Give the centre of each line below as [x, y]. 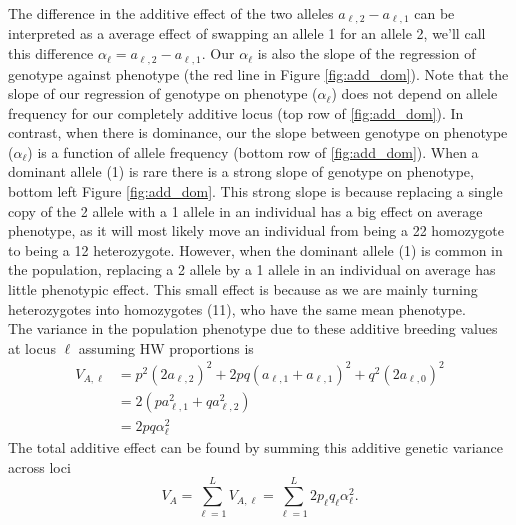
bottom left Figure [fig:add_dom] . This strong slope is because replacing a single [255, 191]
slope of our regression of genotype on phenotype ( [163, 93]
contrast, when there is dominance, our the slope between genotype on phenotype [258, 132]
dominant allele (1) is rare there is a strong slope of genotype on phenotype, [241, 171]
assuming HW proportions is [166, 347]
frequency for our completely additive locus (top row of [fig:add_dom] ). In [236, 112]
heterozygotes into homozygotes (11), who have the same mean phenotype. [237, 308]
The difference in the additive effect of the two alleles [171, 13]
